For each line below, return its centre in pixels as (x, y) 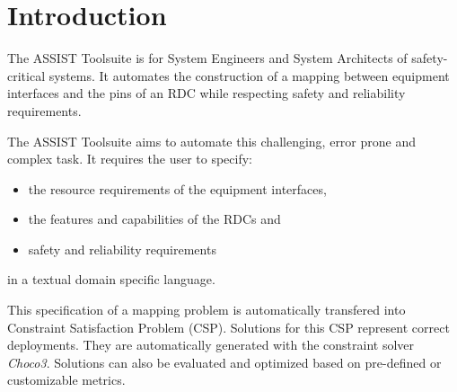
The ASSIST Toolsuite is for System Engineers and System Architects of (207, 58)
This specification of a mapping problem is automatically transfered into (207, 310)
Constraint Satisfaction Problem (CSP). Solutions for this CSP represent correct (228, 327)
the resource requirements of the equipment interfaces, (177, 188)
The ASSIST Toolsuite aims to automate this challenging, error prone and (212, 141)
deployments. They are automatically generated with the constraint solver (211, 345)
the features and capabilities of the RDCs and (154, 219)
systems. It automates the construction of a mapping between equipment (249, 75)
